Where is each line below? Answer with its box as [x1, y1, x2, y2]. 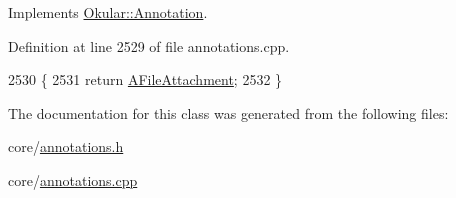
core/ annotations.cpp [8, 169, 138, 190]
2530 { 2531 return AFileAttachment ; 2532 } [8, 69, 283, 90]
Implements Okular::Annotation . [8, 2, 208, 22]
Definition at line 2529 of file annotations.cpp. [8, 35, 290, 56]
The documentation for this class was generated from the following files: [8, 102, 449, 123]
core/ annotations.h [8, 136, 124, 157]
